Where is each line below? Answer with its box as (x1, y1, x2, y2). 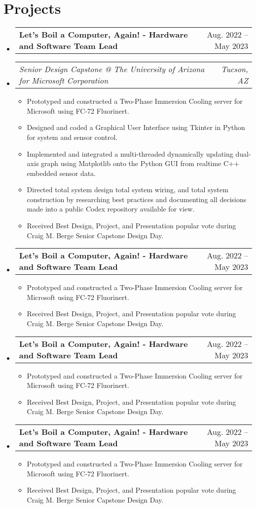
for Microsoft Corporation (19, 75, 109, 86)
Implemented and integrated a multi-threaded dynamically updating (27, 148, 233, 159)
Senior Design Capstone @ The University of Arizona (19, 63, 205, 75)
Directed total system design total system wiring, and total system (27, 184, 228, 195)
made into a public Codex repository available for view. (27, 204, 195, 214)
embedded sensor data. (27, 168, 96, 178)
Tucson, (221, 63, 248, 75)
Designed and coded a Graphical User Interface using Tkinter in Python (27, 122, 245, 132)
